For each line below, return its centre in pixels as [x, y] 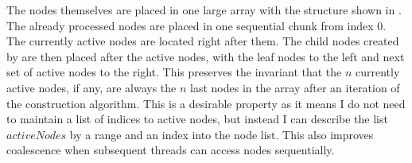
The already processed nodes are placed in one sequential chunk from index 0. [196, 25]
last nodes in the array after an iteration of [295, 87]
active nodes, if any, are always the [91, 87]
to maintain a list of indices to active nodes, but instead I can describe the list [197, 119]
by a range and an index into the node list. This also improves [222, 134]
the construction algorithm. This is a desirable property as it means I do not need [206, 103]
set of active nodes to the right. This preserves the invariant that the [174, 72]
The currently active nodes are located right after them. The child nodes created [203, 41]
